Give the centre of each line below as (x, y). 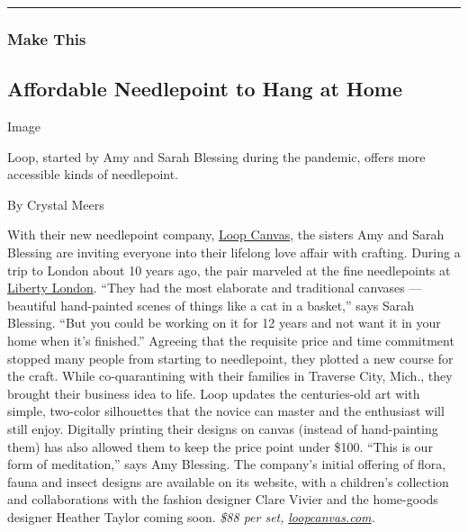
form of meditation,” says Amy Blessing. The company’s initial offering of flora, (227, 464)
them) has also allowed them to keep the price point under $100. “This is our (220, 446)
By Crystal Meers (56, 204)
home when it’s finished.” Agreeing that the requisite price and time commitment (231, 340)
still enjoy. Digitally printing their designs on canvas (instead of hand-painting (223, 428)
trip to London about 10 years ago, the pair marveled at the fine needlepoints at (229, 270)
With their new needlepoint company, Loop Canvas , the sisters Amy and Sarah (226, 234)
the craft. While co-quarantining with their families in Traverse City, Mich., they (230, 376)
